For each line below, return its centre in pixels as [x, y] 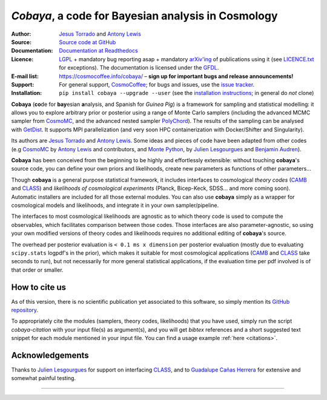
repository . [25, 310]
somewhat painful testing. [43, 378]
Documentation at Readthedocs [99, 51]
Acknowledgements [50, 355]
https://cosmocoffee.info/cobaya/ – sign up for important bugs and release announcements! [176, 76]
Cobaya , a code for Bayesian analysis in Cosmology [144, 16]
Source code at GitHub [88, 42]
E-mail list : [25, 76]
